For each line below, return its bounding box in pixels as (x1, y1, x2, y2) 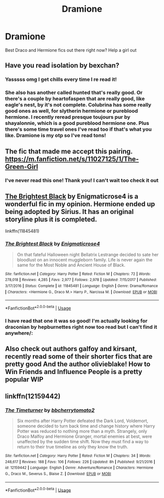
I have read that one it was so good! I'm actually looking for (5, 317, 148, 324)
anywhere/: (5, 330, 33, 336)
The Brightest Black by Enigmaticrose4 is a (5, 192, 139, 200)
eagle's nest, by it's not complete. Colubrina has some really (5, 101, 151, 108)
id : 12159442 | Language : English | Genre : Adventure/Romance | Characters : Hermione (5, 465, 154, 471)
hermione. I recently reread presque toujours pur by (5, 114, 131, 120)
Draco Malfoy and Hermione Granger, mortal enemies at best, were (17, 433, 152, 439)
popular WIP (5, 376, 44, 384)
